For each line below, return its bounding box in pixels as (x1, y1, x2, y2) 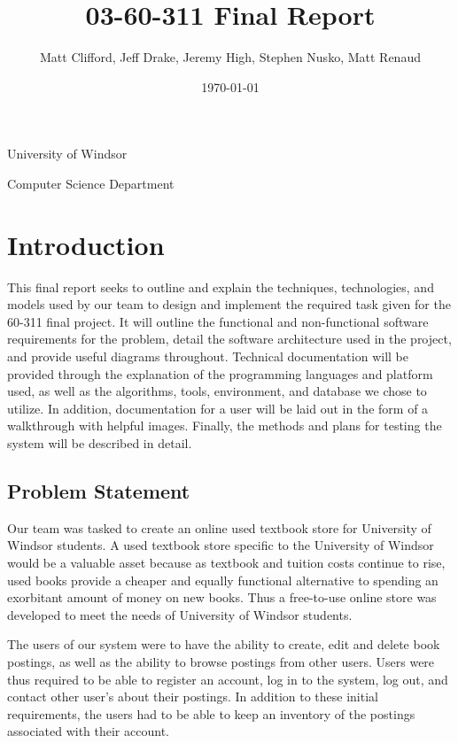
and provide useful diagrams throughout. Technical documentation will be (7, 347, 408, 365)
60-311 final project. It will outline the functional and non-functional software (7, 312, 429, 330)
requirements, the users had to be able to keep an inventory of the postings (7, 704, 415, 723)
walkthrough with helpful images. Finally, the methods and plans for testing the (7, 416, 442, 435)
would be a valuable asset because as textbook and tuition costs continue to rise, (7, 553, 446, 571)
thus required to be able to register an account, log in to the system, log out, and (7, 669, 448, 688)
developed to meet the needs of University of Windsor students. (7, 605, 353, 623)
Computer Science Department (7, 174, 175, 192)
